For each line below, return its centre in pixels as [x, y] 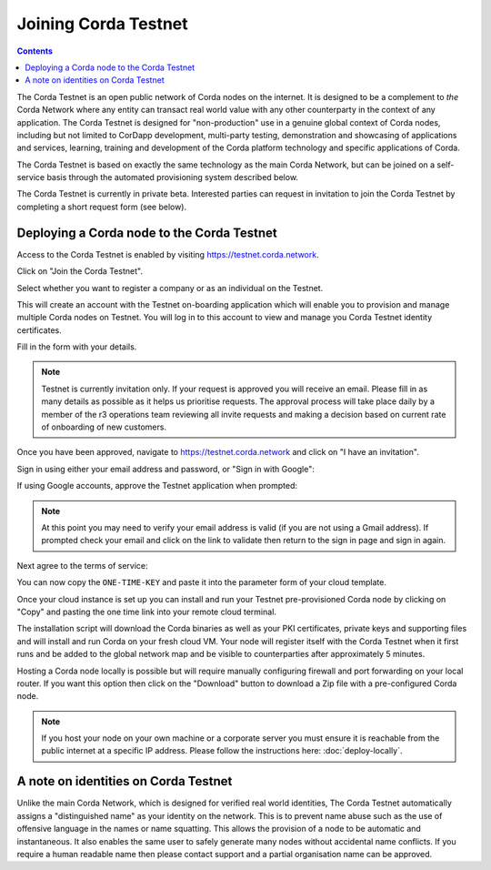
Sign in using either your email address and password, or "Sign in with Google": [166, 469]
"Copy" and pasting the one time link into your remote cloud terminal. [147, 612]
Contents [35, 51]
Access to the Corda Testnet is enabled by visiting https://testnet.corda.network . [168, 254]
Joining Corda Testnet [102, 24]
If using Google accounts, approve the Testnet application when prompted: [157, 486]
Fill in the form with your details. [77, 347]
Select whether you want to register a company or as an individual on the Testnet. [170, 288]
